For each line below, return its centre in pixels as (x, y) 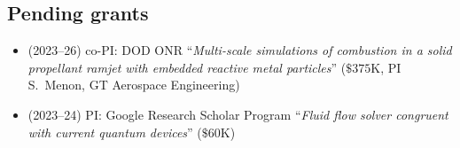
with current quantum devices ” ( (115, 132)
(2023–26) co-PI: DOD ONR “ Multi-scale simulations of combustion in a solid (240, 50)
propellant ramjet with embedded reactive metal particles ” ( (187, 67)
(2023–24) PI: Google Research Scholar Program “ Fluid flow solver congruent (238, 114)
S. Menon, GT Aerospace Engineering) (134, 85)
